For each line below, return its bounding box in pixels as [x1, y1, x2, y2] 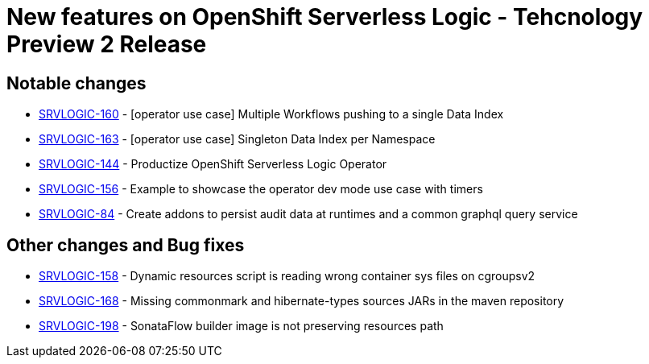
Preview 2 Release [6, 31, 207, 58]
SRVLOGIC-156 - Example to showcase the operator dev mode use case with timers [39, 182, 483, 196]
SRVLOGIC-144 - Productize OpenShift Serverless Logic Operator [39, 157, 387, 172]
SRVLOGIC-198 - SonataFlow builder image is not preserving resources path [39, 319, 444, 333]
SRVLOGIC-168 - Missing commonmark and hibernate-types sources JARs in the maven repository [39, 294, 564, 308]
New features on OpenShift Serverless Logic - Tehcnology [6, 3, 643, 31]
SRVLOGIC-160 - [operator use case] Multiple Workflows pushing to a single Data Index [39, 107, 504, 122]
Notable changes [6, 72, 147, 93]
